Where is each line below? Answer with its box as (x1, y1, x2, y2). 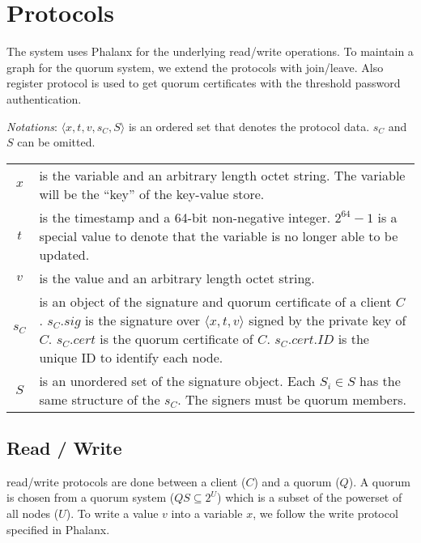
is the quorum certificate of (100, 329, 253, 348)
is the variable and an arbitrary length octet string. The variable (39, 165, 406, 185)
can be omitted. (17, 134, 96, 151)
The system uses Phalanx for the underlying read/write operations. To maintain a (6, 43, 414, 60)
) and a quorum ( (253, 473, 340, 490)
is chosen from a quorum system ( (6, 489, 175, 506)
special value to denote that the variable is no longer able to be (39, 226, 398, 245)
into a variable (171, 505, 243, 522)
